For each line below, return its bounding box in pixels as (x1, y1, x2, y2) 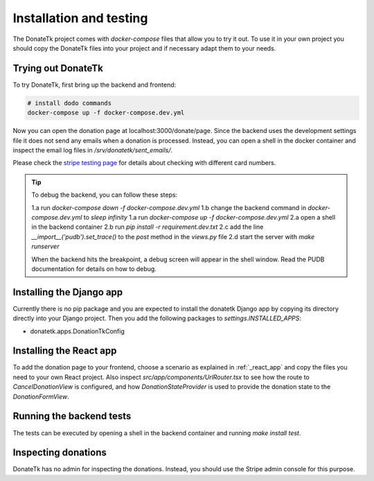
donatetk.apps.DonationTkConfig (30, 326, 125, 335)
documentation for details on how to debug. (31, 264, 157, 273)
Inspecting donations (12, 447, 107, 459)
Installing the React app (12, 345, 117, 357)
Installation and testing (12, 10, 148, 26)
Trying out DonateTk (12, 62, 103, 74)
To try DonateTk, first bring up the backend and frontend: (12, 80, 177, 89)
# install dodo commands (27, 99, 112, 107)
